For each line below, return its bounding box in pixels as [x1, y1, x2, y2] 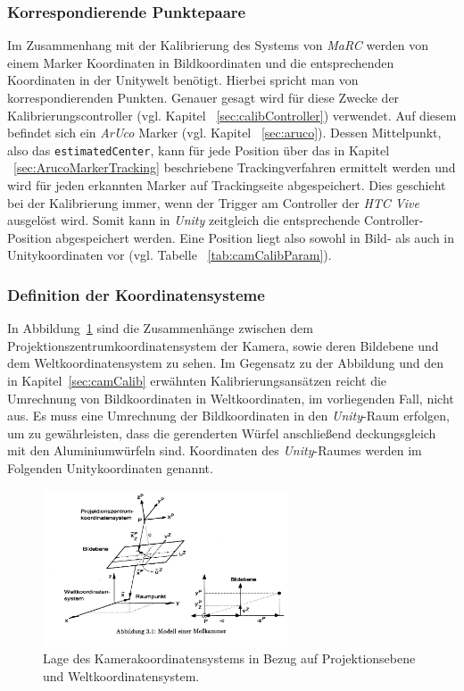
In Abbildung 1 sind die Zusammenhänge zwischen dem [7, 319, 313, 337]
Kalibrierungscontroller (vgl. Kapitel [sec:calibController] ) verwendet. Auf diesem [7, 105, 457, 124]
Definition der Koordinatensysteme [7, 283, 265, 305]
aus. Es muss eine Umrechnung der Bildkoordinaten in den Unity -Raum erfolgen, [7, 406, 450, 425]
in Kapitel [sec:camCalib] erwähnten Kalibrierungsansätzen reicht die [7, 371, 387, 389]
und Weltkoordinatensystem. [43, 666, 200, 685]
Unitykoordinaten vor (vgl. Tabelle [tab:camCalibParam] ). [7, 246, 332, 264]
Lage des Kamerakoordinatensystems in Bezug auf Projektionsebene [43, 649, 416, 668]
